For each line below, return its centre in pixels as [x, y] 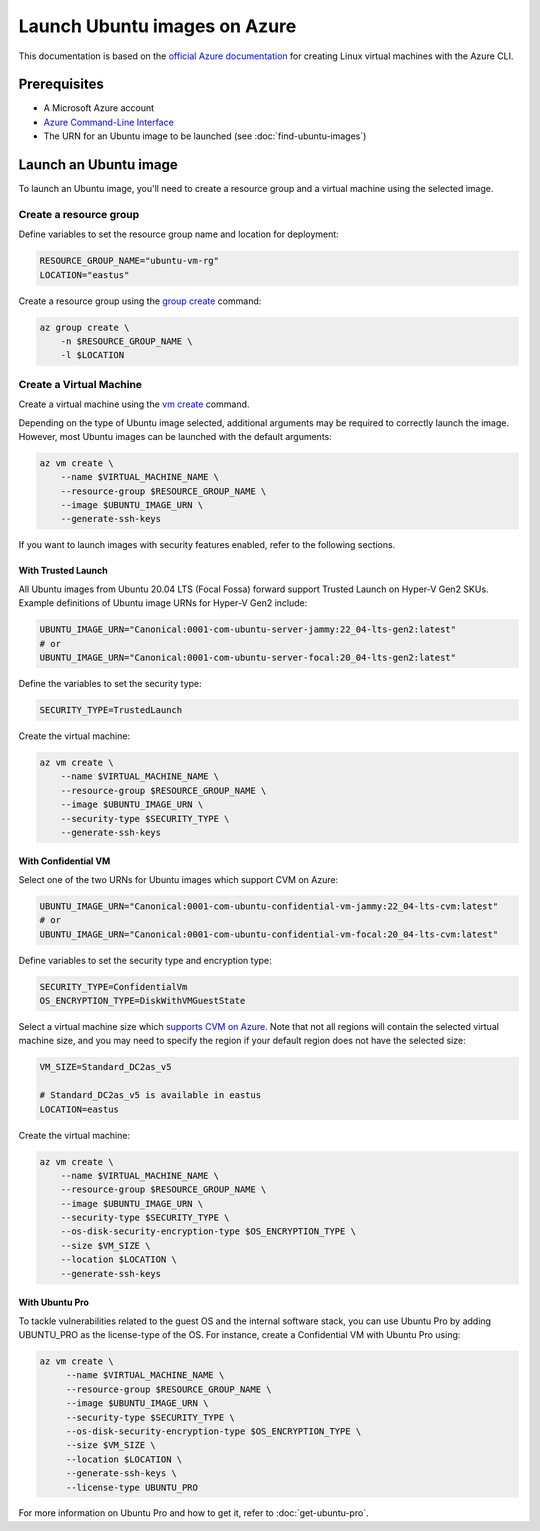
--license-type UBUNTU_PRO [132, 1487]
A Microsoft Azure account [99, 108]
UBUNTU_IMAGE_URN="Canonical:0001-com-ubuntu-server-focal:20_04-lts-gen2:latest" [248, 657]
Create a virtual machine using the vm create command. [134, 404]
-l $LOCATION [92, 355]
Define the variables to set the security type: [110, 683]
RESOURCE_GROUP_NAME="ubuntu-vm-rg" [129, 261]
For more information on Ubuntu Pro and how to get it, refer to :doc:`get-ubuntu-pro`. [193, 1513]
